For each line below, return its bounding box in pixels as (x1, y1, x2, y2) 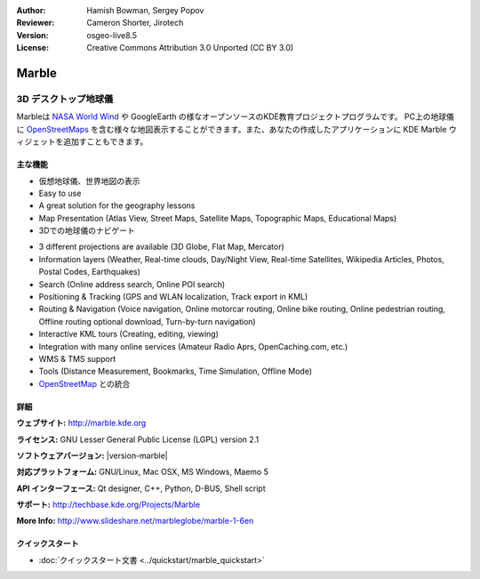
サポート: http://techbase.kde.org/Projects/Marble (16, 499, 200, 511)
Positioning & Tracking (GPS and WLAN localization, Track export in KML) (38, 292, 308, 302)
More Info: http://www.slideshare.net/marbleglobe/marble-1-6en (16, 516, 254, 527)
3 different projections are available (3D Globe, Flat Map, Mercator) (38, 241, 284, 253)
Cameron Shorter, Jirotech (86, 18, 184, 28)
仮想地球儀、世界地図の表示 (38, 175, 140, 186)
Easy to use (38, 188, 82, 198)
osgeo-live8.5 (86, 29, 138, 40)
